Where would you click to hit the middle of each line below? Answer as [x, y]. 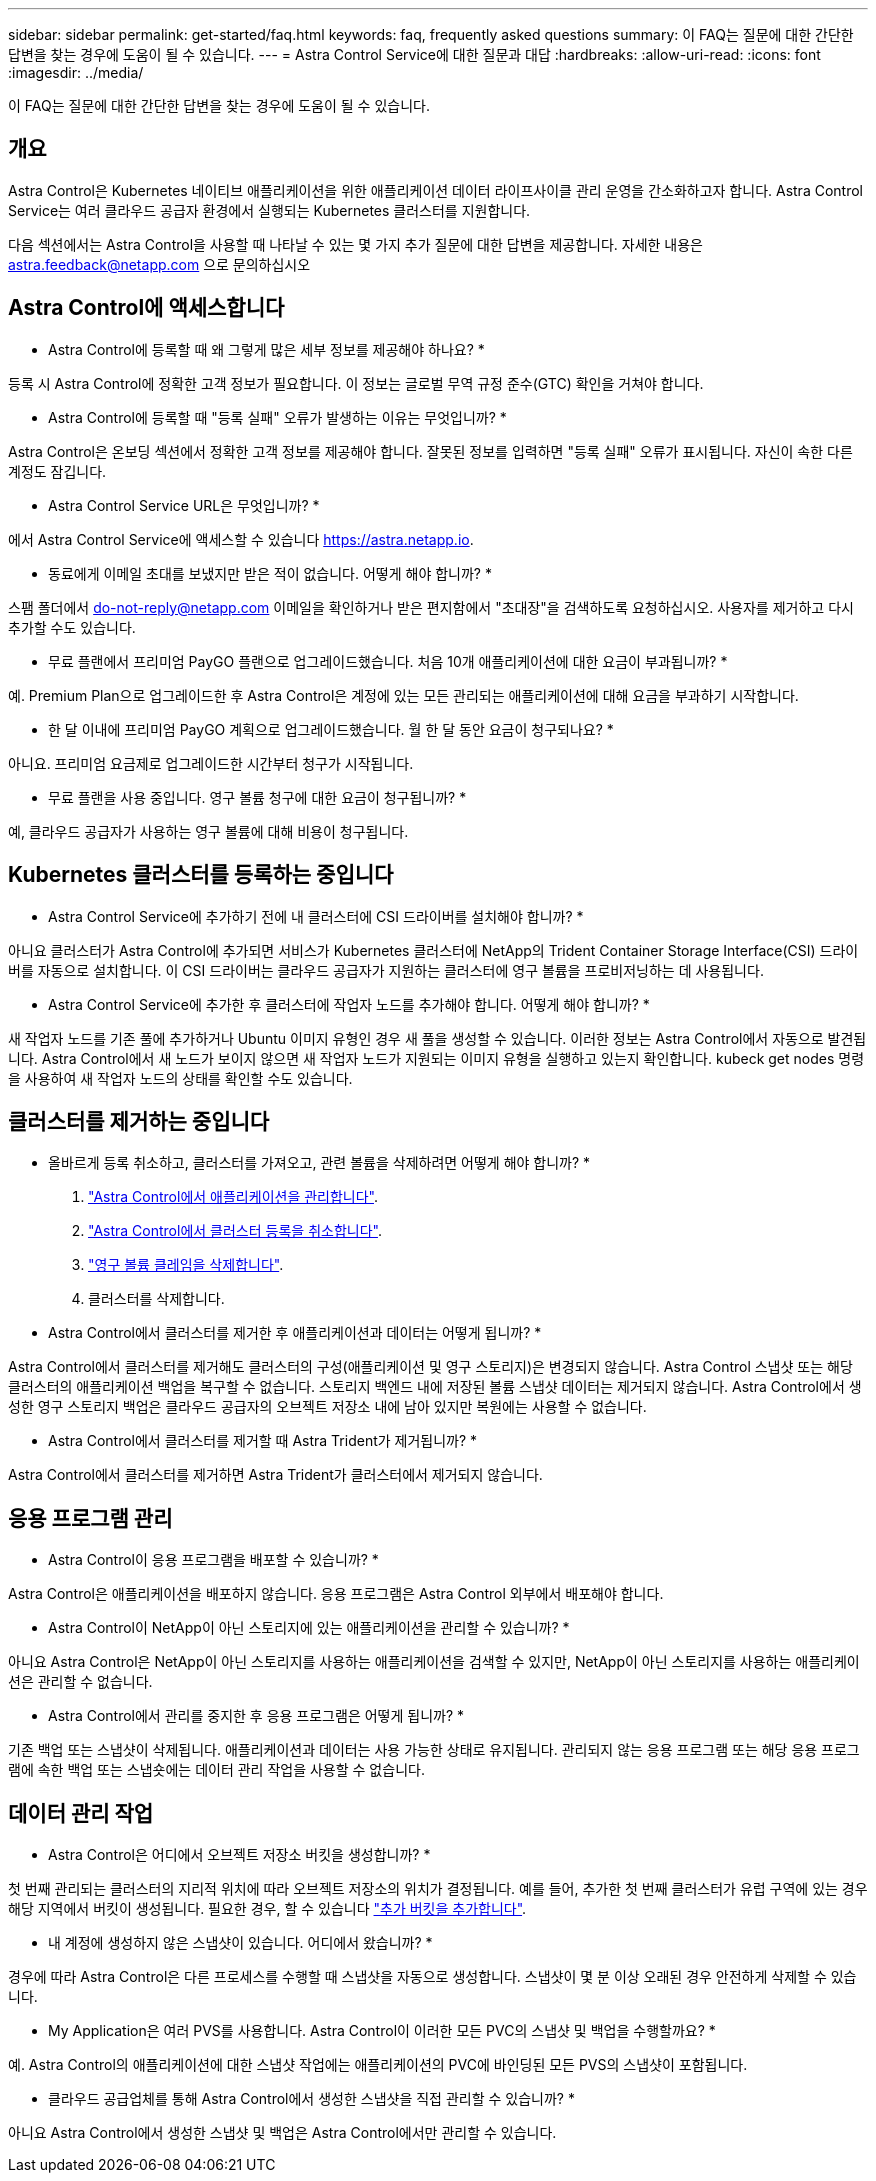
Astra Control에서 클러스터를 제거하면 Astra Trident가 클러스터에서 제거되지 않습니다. [275, 1475]
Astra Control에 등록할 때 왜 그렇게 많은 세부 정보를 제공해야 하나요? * [266, 349]
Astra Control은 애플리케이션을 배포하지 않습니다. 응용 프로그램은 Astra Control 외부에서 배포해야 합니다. [336, 1594]
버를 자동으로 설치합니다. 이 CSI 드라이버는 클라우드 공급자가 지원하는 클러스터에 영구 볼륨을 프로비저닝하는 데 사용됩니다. [386, 970]
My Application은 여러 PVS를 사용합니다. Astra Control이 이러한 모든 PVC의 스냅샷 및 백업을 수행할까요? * [382, 2031]
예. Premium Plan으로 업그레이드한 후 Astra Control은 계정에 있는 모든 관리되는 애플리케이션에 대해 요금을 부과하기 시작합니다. [403, 695]
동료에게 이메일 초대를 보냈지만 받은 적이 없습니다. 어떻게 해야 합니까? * [270, 573]
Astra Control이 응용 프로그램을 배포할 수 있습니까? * [213, 1560]
